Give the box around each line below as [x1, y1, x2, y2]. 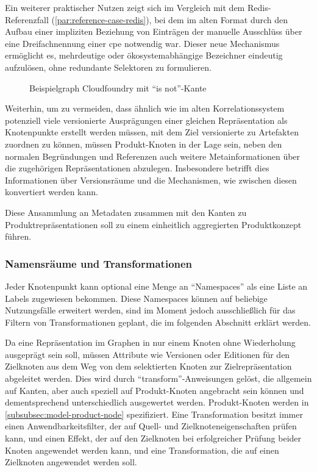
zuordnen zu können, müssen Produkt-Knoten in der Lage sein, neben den [5, 137, 282, 150]
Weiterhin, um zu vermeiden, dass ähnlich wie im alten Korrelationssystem [5, 102, 285, 115]
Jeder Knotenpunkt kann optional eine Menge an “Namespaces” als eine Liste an [5, 279, 308, 292]
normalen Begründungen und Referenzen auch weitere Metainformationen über [5, 149, 301, 162]
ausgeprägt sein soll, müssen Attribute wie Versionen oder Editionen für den [5, 348, 290, 360]
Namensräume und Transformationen [5, 256, 193, 271]
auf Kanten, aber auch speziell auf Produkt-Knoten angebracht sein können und [5, 384, 304, 396]
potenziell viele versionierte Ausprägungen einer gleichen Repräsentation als [5, 113, 288, 126]
